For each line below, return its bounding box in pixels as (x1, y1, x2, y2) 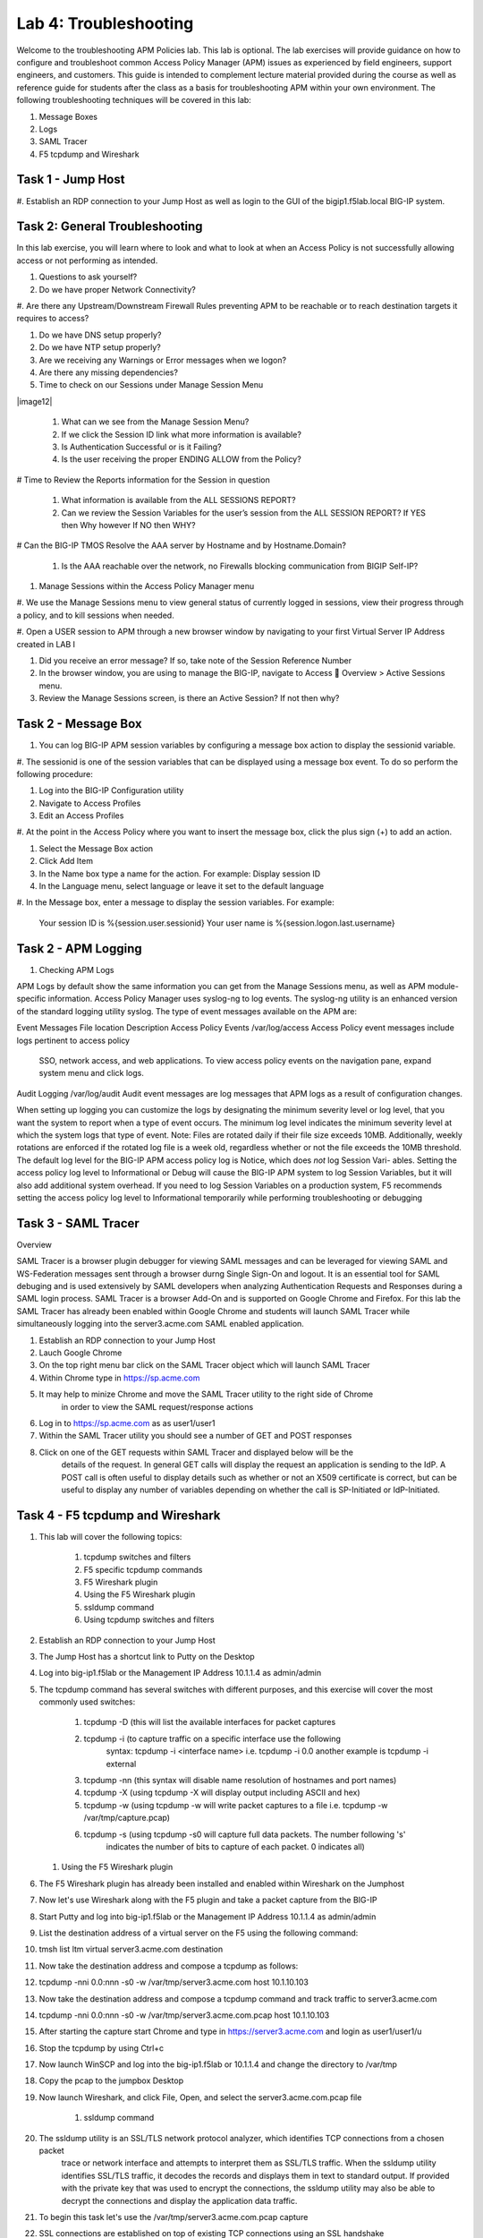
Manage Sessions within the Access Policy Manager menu (38, 581, 255, 592)
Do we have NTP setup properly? (38, 342, 161, 353)
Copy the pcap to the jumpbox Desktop (38, 2075, 183, 2086)
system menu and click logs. (38, 1068, 145, 1079)
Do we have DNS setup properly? (38, 329, 162, 340)
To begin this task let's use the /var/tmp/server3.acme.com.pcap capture (38, 2211, 309, 2222)
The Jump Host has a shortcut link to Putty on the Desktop (38, 1651, 255, 1661)
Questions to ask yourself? (38, 271, 138, 282)
